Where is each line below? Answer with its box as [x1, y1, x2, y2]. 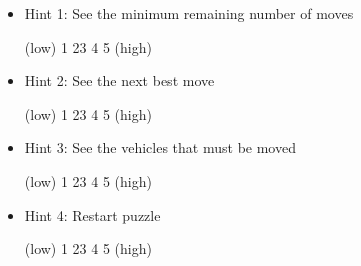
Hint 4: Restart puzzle [24, 204, 161, 225]
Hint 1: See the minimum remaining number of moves [24, 3, 354, 23]
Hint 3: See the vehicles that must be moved [24, 137, 296, 158]
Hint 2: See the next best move [24, 70, 215, 91]
